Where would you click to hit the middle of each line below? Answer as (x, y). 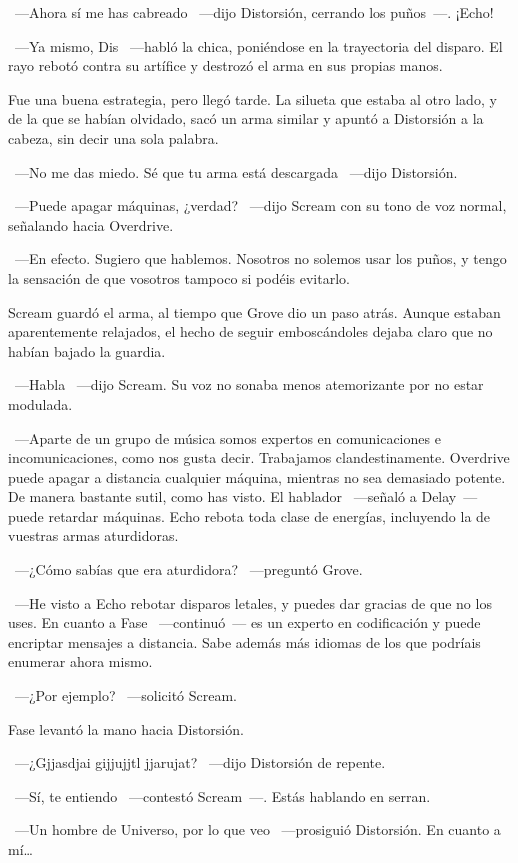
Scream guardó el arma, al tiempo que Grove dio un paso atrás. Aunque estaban (254, 311)
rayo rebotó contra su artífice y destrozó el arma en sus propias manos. (225, 65)
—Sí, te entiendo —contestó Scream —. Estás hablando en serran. (222, 795)
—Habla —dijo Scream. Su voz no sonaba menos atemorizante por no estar (249, 384)
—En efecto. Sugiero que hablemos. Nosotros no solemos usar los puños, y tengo (260, 258)
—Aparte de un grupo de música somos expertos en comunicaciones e (227, 437)
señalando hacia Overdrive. (91, 224)
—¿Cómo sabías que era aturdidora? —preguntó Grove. (188, 569)
